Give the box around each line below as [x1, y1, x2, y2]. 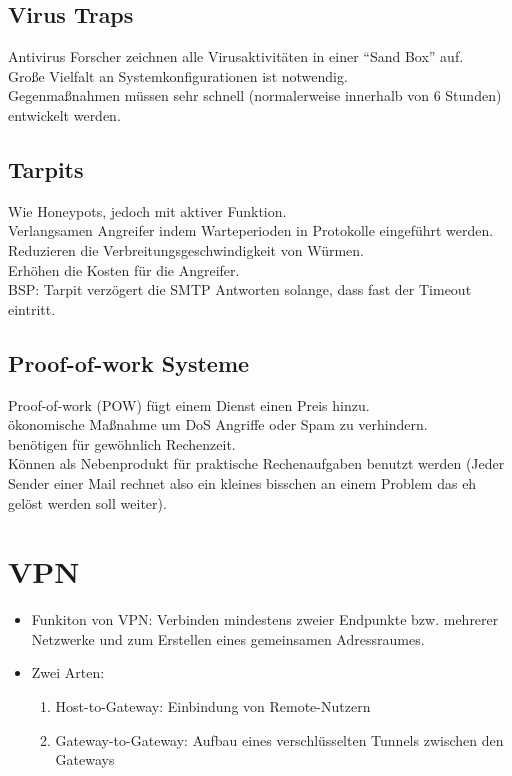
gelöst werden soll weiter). [8, 492, 167, 513]
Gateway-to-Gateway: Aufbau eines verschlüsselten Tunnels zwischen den [55, 729, 504, 750]
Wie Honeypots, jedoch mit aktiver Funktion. [8, 200, 287, 221]
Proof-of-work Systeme [8, 347, 250, 378]
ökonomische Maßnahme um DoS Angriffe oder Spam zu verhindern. [8, 414, 428, 435]
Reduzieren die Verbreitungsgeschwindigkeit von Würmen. [8, 239, 364, 260]
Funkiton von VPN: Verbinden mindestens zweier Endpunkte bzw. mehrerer [31, 609, 499, 630]
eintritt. [8, 298, 56, 319]
